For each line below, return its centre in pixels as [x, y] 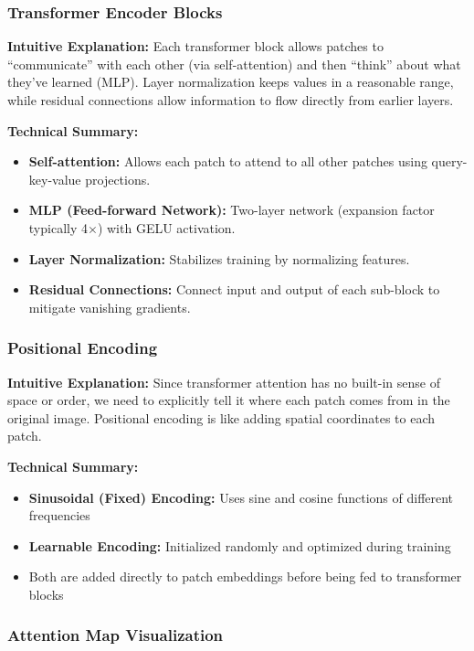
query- [449, 161]
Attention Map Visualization [116, 635]
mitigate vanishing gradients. [110, 307]
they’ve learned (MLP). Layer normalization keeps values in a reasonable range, [231, 82]
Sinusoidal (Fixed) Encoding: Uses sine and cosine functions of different [241, 497]
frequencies [59, 515]
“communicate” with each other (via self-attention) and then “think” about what [234, 64]
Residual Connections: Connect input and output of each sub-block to [234, 289]
